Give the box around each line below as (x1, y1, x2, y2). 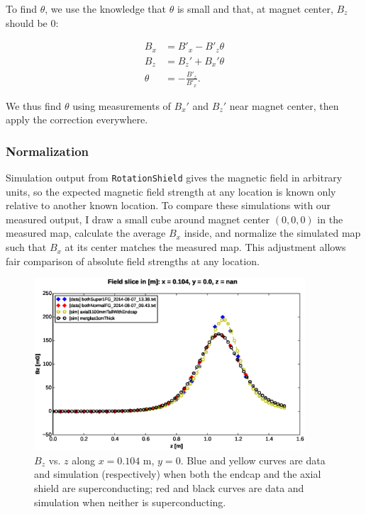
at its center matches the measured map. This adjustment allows (65, 240, 346, 255)
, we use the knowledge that (45, 1, 166, 16)
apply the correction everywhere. (6, 112, 148, 127)
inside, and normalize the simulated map (184, 225, 361, 240)
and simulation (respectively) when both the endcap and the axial (34, 466, 321, 481)
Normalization (6, 142, 89, 160)
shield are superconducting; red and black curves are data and (34, 480, 304, 495)
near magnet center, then (229, 98, 339, 113)
